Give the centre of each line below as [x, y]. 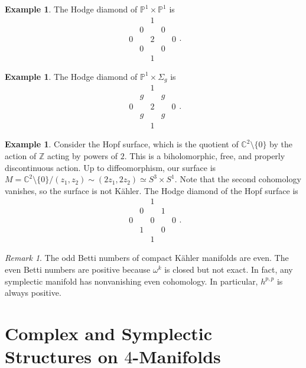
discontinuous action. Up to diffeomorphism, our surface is [110, 167]
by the [281, 144]
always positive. [33, 293]
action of [21, 155]
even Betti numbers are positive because [78, 269]
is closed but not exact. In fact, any [229, 269]
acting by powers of [82, 155]
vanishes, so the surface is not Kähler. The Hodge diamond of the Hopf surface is [152, 190]
